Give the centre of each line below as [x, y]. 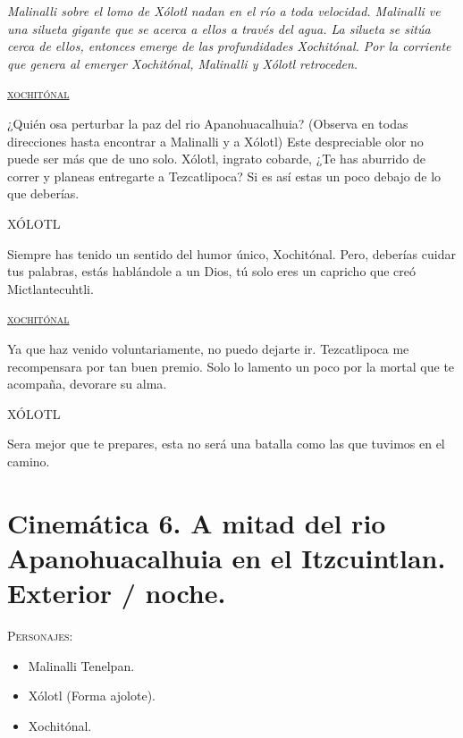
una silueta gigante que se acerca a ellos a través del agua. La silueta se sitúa [219, 28]
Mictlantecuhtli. [51, 288]
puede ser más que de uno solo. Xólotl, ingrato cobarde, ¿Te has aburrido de [216, 159]
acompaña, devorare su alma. [87, 384]
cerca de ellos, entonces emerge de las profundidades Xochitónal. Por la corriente [229, 46]
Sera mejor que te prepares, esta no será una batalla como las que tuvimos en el [226, 444]
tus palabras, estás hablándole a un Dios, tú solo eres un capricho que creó [212, 271]
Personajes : [40, 635]
